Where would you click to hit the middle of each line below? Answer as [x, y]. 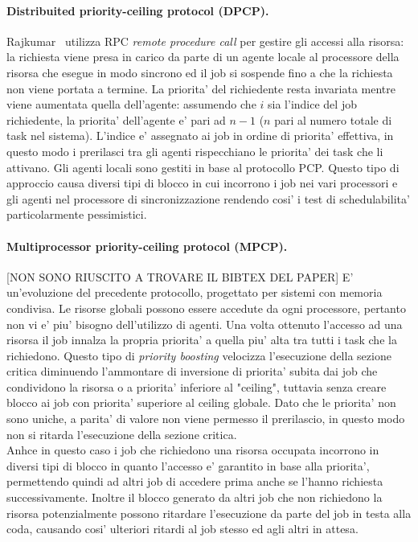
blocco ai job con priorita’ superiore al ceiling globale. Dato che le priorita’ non [201, 402]
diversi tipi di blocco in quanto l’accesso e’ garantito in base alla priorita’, [188, 465]
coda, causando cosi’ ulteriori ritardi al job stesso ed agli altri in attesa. [182, 529]
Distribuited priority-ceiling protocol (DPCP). [138, 10]
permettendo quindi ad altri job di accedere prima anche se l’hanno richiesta [195, 481]
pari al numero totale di [333, 119]
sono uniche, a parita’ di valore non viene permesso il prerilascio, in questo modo [206, 419]
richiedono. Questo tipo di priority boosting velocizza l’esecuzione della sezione [199, 355]
